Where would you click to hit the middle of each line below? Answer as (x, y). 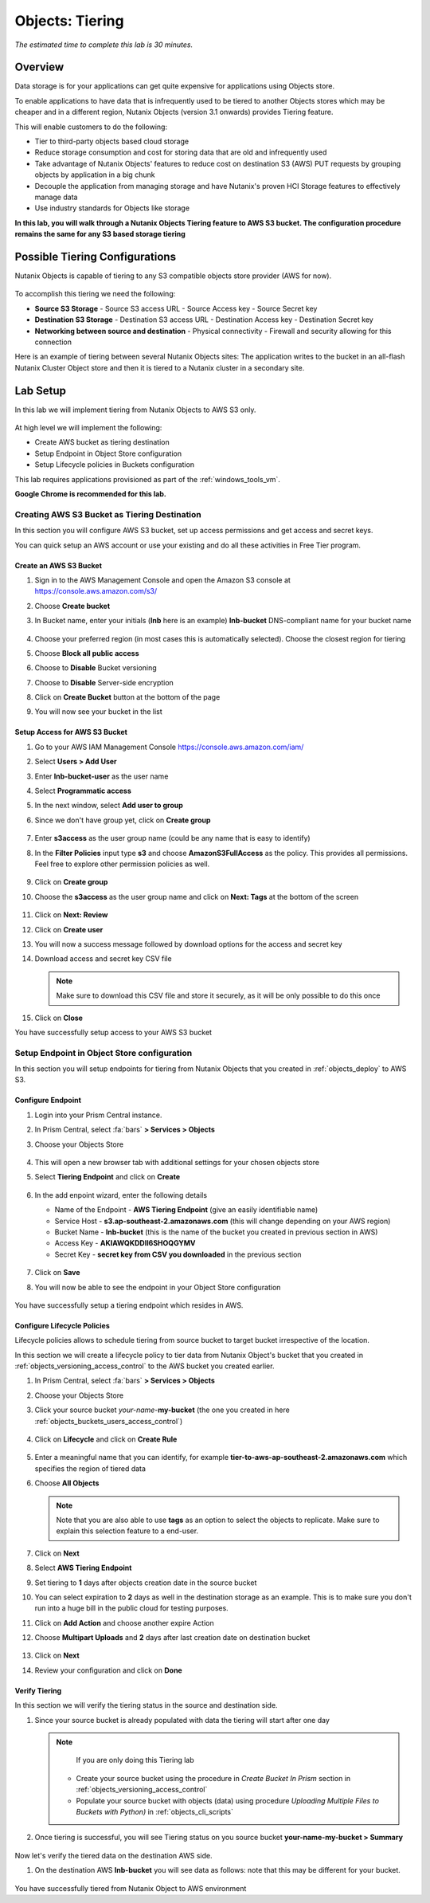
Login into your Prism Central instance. (98, 1115)
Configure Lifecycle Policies (63, 1325)
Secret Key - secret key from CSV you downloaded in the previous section (178, 1254)
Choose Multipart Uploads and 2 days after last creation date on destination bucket (172, 1638)
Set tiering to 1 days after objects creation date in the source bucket (146, 1583)
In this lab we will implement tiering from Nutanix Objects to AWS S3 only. (135, 410)
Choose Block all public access (87, 653)
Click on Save (57, 1273)
